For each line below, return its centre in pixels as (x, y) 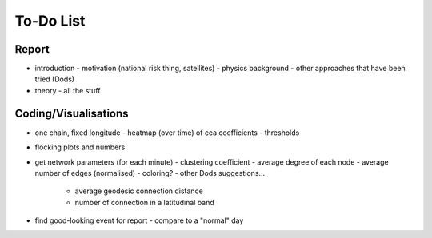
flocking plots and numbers (80, 147)
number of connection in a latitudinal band (145, 202)
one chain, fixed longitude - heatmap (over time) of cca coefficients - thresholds (167, 133)
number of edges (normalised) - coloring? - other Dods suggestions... (150, 173)
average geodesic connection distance (139, 191)
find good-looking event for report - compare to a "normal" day (139, 220)
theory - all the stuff (68, 90)
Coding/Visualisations (72, 113)
